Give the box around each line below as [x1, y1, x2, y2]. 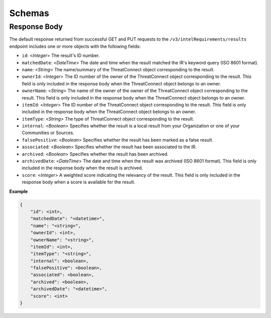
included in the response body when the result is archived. [22, 165, 143, 171]
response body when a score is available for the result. [22, 179, 135, 185]
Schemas [9, 8, 50, 19]
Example [9, 188, 28, 194]
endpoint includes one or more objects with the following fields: [9, 43, 141, 49]
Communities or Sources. [22, 130, 75, 136]
